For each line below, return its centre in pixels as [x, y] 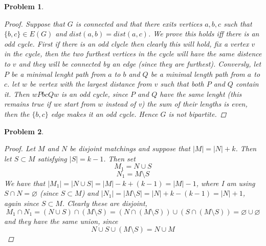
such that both [182, 84]
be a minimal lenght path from [59, 74]
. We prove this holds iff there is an [204, 34]
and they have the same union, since [61, 221]
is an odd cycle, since [94, 94]
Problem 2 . [24, 131]
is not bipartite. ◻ [197, 114]
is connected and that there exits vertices [139, 23]
